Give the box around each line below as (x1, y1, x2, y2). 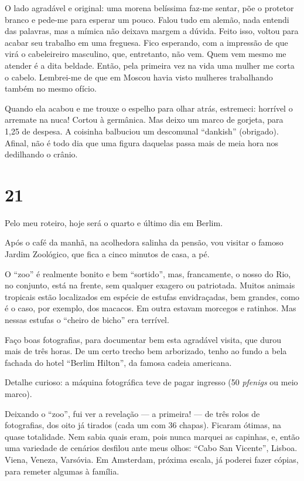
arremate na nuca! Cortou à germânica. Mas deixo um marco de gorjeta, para (5, 113, 283, 126)
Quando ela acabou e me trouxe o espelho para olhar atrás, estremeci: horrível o (5, 102, 293, 114)
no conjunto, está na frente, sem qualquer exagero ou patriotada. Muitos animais (5, 279, 295, 291)
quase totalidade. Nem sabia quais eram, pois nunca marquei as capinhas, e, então (5, 430, 300, 442)
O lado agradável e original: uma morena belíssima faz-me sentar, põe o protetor (5, 2, 294, 14)
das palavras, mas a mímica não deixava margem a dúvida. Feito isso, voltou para (5, 25, 299, 37)
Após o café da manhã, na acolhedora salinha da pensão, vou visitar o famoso (5, 236, 283, 248)
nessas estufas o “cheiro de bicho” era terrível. (5, 314, 169, 325)
